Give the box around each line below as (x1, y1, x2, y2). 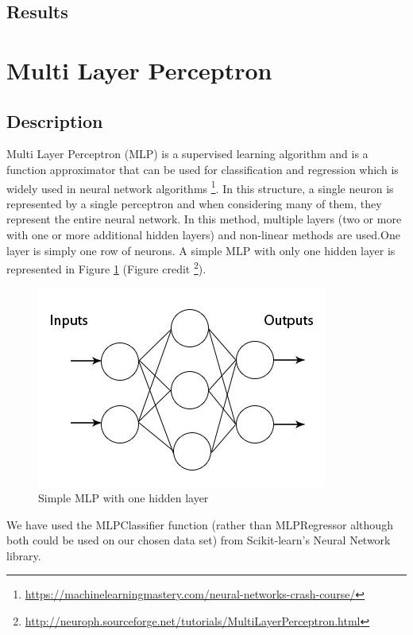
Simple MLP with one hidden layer (38, 490, 209, 506)
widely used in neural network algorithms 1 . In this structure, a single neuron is (6, 177, 394, 196)
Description (6, 108, 103, 133)
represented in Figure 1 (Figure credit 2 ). (6, 258, 206, 277)
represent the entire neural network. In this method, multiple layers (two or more (6, 211, 402, 227)
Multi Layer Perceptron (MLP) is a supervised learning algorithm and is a (6, 145, 369, 162)
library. (6, 547, 41, 563)
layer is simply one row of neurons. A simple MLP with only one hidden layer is (6, 242, 396, 258)
